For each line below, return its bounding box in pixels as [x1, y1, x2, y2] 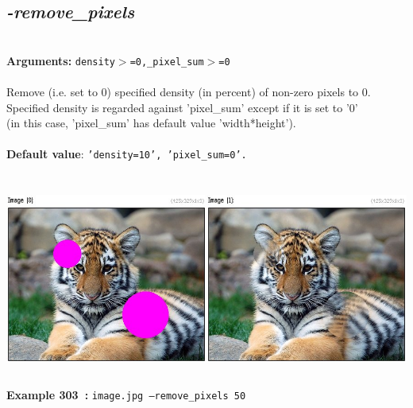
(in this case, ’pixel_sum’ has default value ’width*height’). [6, 115, 296, 131]
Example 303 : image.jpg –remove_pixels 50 [6, 387, 246, 403]
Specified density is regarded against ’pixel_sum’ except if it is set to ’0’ [6, 99, 358, 115]
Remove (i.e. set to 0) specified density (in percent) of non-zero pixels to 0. [6, 84, 371, 100]
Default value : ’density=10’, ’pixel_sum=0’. [6, 146, 247, 162]
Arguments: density [6, 52, 115, 68]
